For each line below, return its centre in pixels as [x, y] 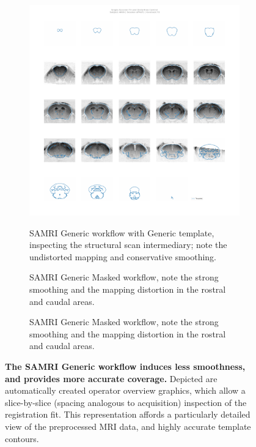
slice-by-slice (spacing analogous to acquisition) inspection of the [126, 402]
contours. [22, 438]
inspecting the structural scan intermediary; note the [128, 245]
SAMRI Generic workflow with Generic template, [122, 232]
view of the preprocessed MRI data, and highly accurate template [128, 426]
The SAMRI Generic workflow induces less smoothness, [125, 366]
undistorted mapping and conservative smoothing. [123, 256]
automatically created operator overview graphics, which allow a [125, 390]
